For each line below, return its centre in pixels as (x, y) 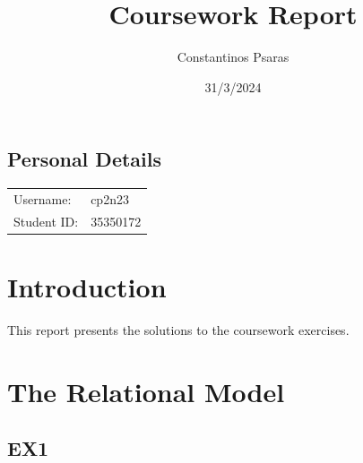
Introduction (87, 287)
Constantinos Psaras (233, 57)
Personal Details (85, 159)
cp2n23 (110, 198)
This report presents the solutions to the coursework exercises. (178, 329)
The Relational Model (146, 391)
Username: (43, 198)
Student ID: (46, 221)
